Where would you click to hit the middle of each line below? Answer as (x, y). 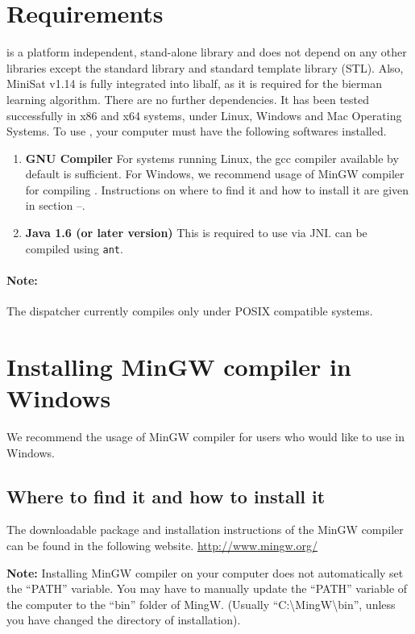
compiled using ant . (74, 248)
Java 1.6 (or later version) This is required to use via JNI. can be (196, 233)
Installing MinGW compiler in (179, 366)
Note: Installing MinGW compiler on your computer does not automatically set (205, 572)
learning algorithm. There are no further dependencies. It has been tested (188, 99)
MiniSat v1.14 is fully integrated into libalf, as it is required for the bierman (194, 83)
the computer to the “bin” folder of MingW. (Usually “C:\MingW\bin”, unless (201, 604)
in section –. (55, 205)
